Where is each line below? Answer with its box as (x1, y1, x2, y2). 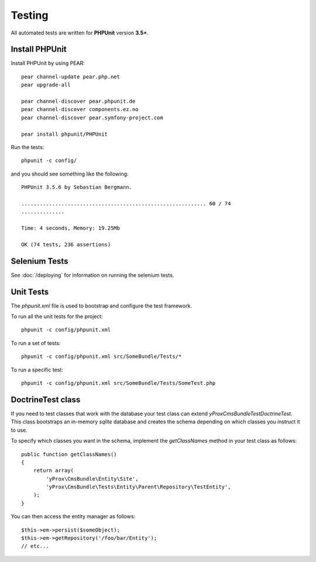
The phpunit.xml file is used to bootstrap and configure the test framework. (11, 302, 193, 309)
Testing (11, 9, 49, 22)
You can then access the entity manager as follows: (11, 513, 136, 520)
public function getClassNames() (21, 451, 117, 457)
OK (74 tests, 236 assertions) (21, 241, 111, 248)
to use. (11, 426, 28, 433)
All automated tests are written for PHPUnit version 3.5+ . (11, 29, 149, 36)
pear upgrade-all (21, 82, 71, 88)
